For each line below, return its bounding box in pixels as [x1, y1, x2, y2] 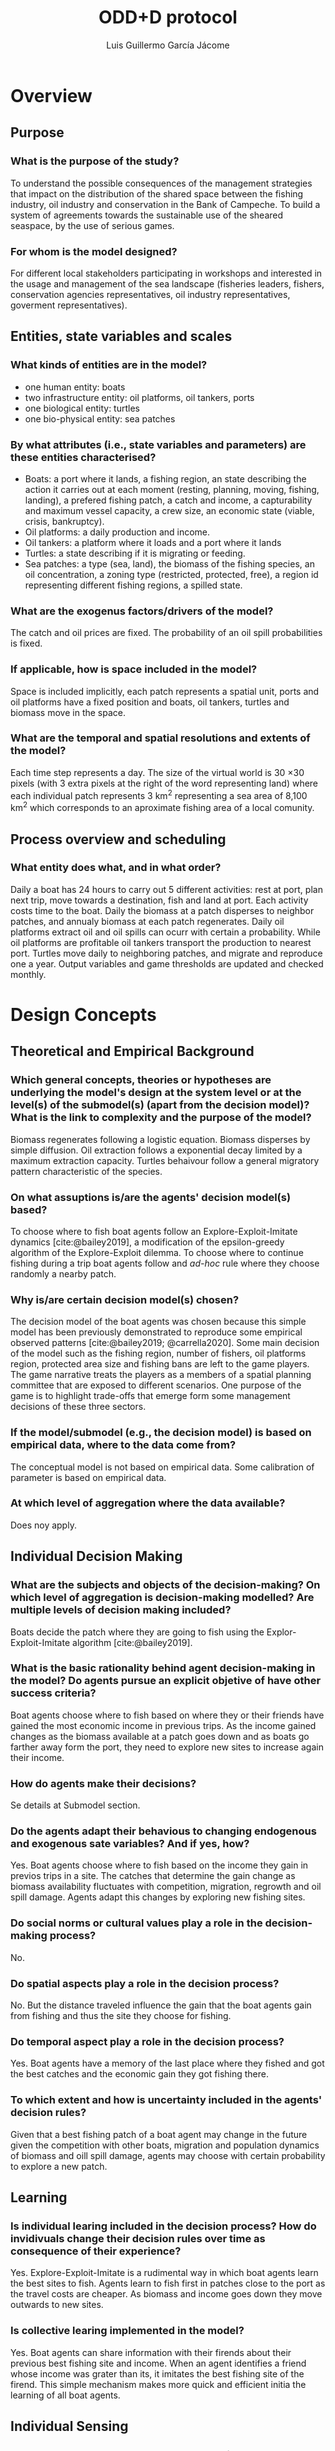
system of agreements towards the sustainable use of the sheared [10, 209, 284, 221]
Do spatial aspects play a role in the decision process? [10, 1976, 280, 1990]
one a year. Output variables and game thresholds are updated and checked [10, 957, 324, 970]
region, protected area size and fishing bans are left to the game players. [10, 1358, 310, 1370]
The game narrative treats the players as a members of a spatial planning [10, 1369, 312, 1381]
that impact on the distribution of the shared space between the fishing [10, 187, 304, 200]
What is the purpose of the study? [10, 154, 180, 168]
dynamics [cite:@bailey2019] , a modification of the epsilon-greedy [10, 1236, 285, 1248]
